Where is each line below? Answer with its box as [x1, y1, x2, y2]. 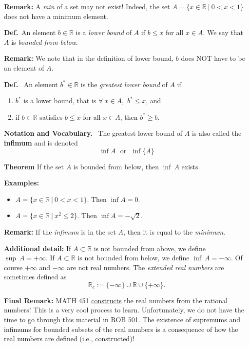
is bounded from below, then [73, 161, 159, 171]
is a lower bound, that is [23, 95, 96, 106]
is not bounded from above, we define [94, 243, 206, 253]
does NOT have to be [181, 53, 246, 63]
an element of [4, 62, 44, 73]
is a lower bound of [76, 27, 132, 37]
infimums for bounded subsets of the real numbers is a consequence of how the [4, 324, 238, 334]
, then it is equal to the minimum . [123, 226, 226, 237]
